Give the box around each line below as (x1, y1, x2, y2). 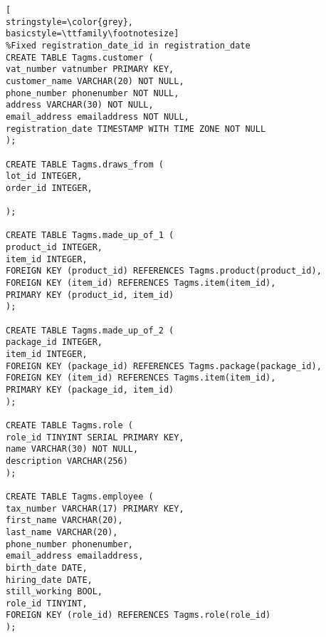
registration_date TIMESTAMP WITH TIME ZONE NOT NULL (6, 123, 266, 134)
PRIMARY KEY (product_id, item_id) (6, 289, 174, 300)
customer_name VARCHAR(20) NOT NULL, (6, 76, 184, 86)
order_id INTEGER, (6, 182, 93, 193)
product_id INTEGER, (6, 242, 103, 253)
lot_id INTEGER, (6, 171, 83, 182)
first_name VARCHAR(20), (6, 515, 123, 526)
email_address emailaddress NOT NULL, (6, 111, 189, 122)
